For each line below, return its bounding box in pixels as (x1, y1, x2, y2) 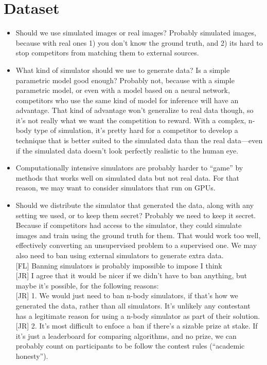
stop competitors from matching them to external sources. (15, 47, 199, 58)
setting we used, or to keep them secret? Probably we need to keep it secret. (15, 209, 256, 220)
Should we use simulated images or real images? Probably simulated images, (15, 27, 256, 38)
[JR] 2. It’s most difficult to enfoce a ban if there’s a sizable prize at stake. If (15, 320, 258, 331)
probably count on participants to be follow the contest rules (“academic (15, 340, 245, 351)
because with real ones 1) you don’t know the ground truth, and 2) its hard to (15, 37, 263, 48)
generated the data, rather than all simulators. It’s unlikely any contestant (15, 300, 251, 311)
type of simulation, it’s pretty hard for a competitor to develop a (34, 125, 238, 136)
